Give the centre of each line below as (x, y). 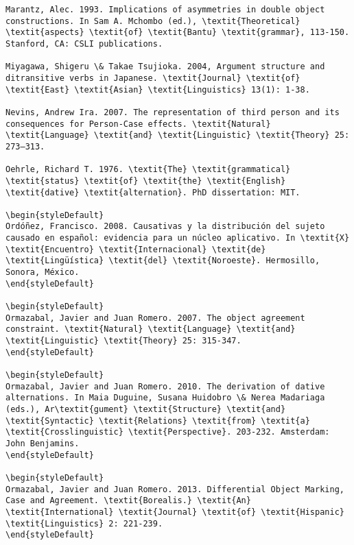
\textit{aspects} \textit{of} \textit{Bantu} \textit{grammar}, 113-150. (178, 33)
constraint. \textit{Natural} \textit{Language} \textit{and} (151, 329)
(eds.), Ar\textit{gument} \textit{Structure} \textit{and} (146, 409)
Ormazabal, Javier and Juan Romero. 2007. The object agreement (155, 318)
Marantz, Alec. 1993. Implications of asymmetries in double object (165, 10)
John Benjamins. (43, 443)
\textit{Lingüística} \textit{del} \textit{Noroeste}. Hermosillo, (163, 261)
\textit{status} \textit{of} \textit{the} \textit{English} (146, 181)
